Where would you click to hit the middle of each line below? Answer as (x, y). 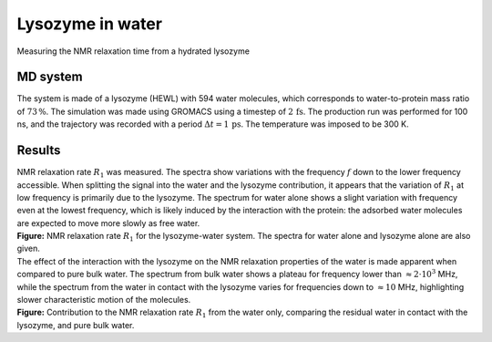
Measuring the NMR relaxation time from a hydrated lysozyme (133, 51)
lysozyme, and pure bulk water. (76, 325)
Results (39, 150)
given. (29, 249)
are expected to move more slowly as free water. (108, 223)
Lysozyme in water (90, 24)
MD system (50, 77)
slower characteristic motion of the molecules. (104, 300)
